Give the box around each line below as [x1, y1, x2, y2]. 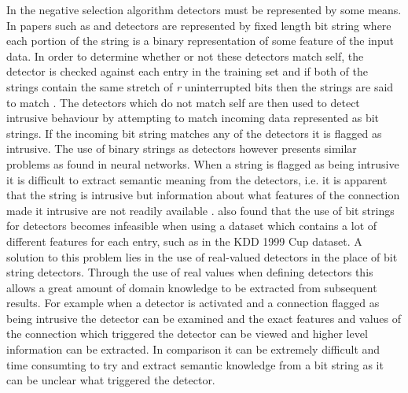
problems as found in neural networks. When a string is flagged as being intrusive [6, 155, 399, 172]
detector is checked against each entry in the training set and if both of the [6, 63, 368, 80]
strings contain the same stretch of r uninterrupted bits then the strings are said [6, 78, 394, 95]
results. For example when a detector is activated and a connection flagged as [6, 295, 380, 311]
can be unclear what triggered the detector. [6, 372, 215, 388]
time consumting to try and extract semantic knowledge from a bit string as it [6, 356, 384, 373]
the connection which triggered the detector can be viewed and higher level [6, 325, 368, 342]
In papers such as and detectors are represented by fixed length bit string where [6, 17, 391, 33]
